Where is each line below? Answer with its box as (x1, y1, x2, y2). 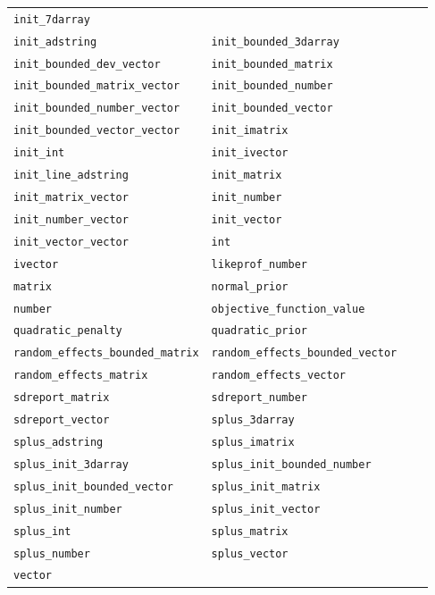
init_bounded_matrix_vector (13, 80, 180, 93)
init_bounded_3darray (211, 35, 339, 48)
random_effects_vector (211, 369, 346, 382)
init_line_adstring (13, 169, 129, 182)
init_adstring (13, 35, 97, 48)
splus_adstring (13, 435, 104, 448)
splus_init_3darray (13, 457, 129, 471)
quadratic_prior (211, 324, 307, 338)
